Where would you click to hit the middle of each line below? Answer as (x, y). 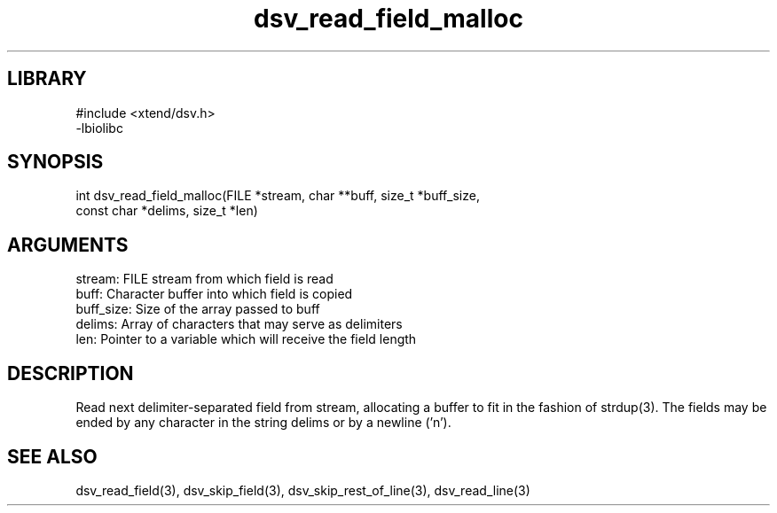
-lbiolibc (99, 128)
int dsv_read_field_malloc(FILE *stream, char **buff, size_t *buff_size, (278, 196)
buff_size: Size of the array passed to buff (198, 309)
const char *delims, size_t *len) (167, 211)
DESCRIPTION (71, 373)
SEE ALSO (52, 456)
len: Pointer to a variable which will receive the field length (246, 339)
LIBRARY (47, 79)
